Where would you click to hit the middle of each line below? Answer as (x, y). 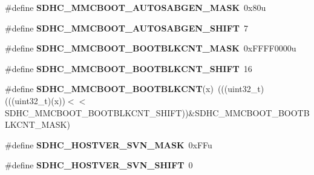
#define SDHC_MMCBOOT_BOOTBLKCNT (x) (109, 89)
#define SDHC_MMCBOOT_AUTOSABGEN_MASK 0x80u (136, 7)
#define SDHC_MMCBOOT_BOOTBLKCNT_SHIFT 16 (129, 68)
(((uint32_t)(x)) (35, 100)
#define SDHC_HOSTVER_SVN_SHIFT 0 (99, 165)
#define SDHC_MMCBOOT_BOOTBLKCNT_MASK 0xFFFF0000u (151, 48)
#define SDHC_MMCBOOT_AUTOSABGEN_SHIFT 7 (126, 28)
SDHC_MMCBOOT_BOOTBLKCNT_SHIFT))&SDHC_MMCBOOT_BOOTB (157, 112)
